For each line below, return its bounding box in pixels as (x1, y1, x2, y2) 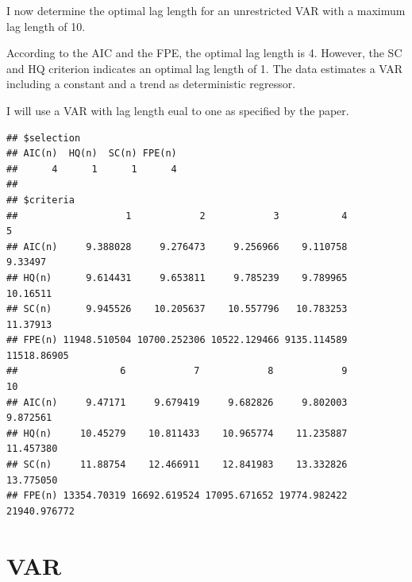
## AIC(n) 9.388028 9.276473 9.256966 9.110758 (6, 241, 348, 252)
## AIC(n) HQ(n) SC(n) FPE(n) (6, 148, 177, 160)
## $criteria (6, 194, 75, 206)
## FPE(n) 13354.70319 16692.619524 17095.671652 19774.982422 (6, 490, 348, 502)
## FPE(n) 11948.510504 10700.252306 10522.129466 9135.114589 (6, 334, 348, 346)
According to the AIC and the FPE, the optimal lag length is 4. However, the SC (6, 44, 402, 61)
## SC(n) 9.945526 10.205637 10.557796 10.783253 (6, 303, 348, 315)
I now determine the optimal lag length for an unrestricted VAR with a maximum (6, 2, 406, 18)
